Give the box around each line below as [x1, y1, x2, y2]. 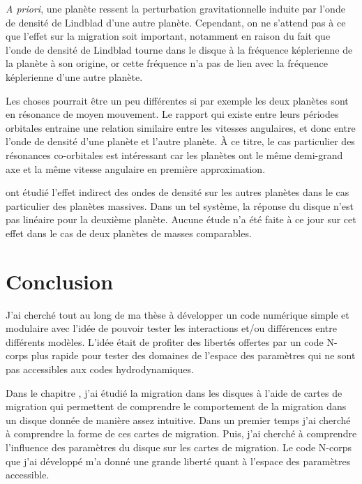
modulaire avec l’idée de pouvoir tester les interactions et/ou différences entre [6, 321, 337, 335]
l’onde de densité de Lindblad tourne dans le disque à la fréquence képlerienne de [6, 42, 353, 56]
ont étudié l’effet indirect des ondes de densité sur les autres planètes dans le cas [6, 185, 349, 199]
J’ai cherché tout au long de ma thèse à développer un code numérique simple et [6, 307, 349, 322]
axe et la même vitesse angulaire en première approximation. [6, 161, 266, 176]
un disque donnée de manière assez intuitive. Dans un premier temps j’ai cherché [6, 412, 351, 427]
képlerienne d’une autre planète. [6, 69, 143, 84]
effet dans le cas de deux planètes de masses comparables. [6, 225, 252, 240]
